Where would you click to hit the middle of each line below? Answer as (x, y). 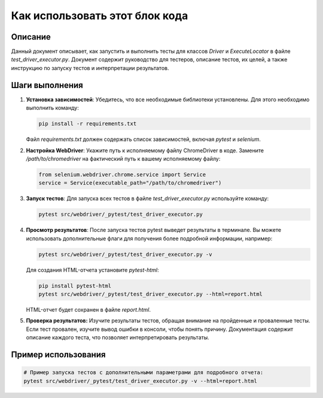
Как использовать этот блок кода (100, 16)
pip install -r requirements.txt (88, 124)
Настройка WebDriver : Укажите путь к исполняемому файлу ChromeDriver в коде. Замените (145, 150)
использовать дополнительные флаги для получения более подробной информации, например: (149, 238)
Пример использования (58, 355)
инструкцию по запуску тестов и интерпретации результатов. (90, 68)
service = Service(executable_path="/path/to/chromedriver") (130, 183)
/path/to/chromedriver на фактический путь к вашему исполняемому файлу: (123, 158)
